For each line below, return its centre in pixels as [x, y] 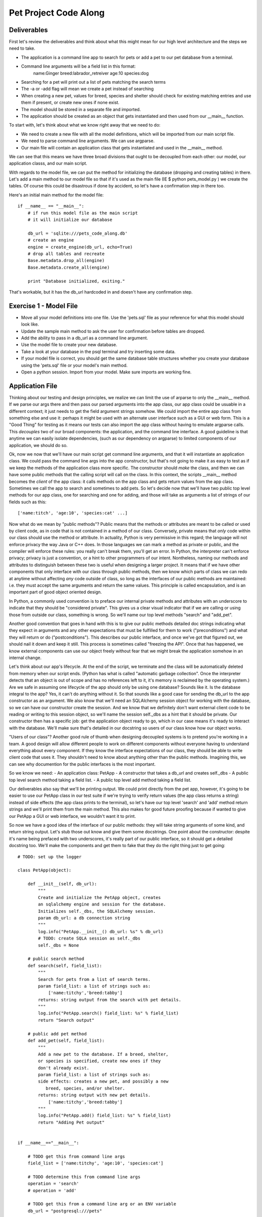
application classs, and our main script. [48, 164]
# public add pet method [57, 1034]
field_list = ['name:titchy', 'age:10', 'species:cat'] [95, 1163]
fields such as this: [28, 502]
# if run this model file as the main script [83, 213]
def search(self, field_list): [65, 966]
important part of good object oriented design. [55, 592]
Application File [33, 386]
